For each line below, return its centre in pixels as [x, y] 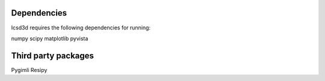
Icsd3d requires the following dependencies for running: [81, 28]
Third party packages [53, 55]
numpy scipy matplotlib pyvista [50, 38]
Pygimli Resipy [29, 70]
